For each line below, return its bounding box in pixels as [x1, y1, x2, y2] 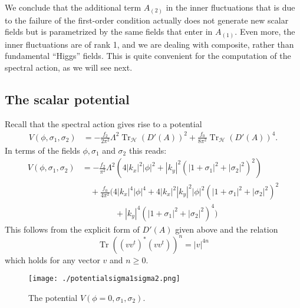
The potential [28, 291, 78, 303]
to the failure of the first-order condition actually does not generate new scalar [5, 14, 289, 26]
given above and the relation [175, 223, 278, 235]
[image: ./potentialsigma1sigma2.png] [28, 274, 180, 283]
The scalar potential [5, 90, 130, 108]
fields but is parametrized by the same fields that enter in [5, 25, 213, 38]
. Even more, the [235, 25, 295, 38]
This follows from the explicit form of [5, 223, 140, 235]
